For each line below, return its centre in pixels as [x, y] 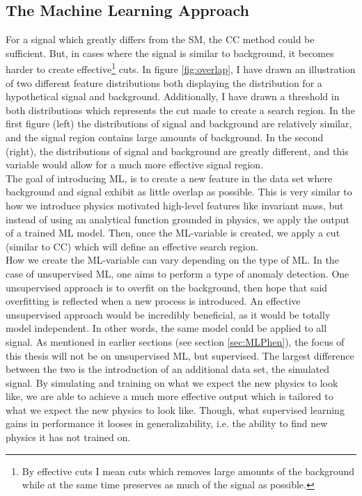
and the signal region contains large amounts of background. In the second [165, 137]
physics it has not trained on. [68, 437]
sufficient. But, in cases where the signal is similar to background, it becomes [170, 53]
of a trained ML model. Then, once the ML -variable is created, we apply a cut [173, 233]
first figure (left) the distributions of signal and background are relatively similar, [179, 123]
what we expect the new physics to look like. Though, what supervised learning [175, 409]
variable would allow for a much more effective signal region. [135, 165]
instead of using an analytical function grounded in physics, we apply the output [178, 219]
